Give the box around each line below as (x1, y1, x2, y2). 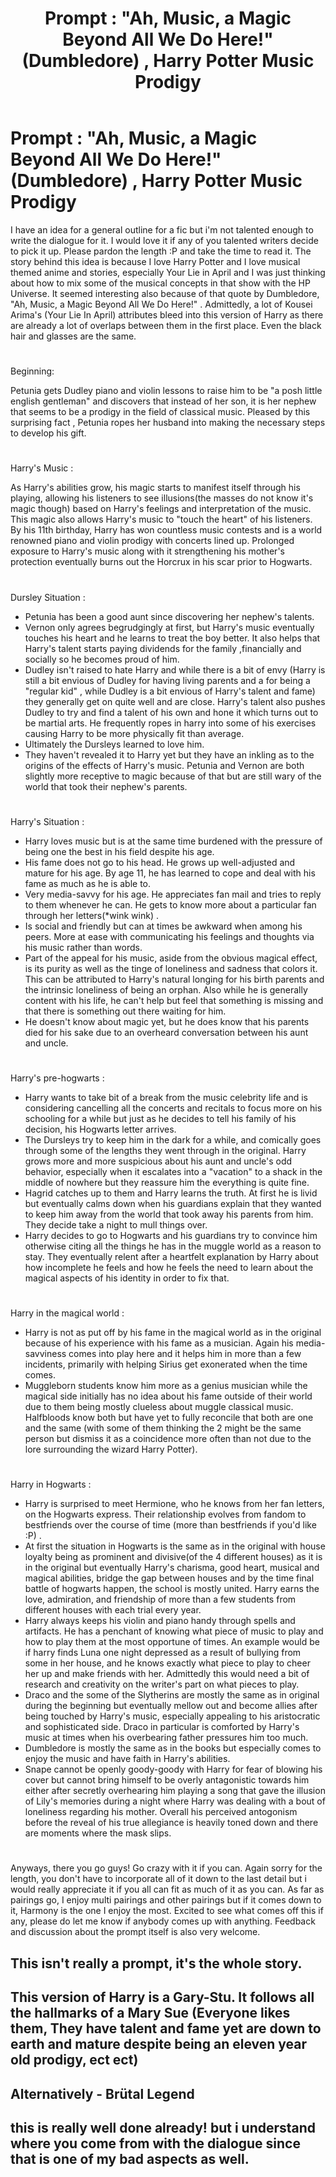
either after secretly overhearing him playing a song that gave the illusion (24, 1785, 326, 1797)
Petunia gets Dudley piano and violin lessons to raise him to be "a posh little (10, 385, 323, 397)
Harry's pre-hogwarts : (10, 1072, 105, 1084)
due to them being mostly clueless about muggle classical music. (24, 1401, 294, 1413)
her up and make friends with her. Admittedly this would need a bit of (24, 1668, 310, 1680)
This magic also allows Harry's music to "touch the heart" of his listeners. (10, 513, 313, 526)
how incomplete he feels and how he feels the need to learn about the (24, 1261, 314, 1273)
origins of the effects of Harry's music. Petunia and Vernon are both (24, 759, 305, 771)
